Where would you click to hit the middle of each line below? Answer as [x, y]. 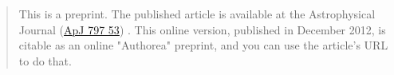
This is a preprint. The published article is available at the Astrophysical [197, 14]
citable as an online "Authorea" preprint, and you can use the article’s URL [203, 45]
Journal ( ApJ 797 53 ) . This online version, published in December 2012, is [202, 29]
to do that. [45, 60]
